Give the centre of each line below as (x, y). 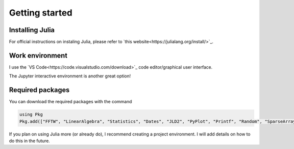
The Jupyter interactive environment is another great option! (70, 76)
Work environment (38, 55)
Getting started (41, 13)
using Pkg (31, 115)
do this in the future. (29, 141)
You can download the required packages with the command (71, 102)
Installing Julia (32, 30)
